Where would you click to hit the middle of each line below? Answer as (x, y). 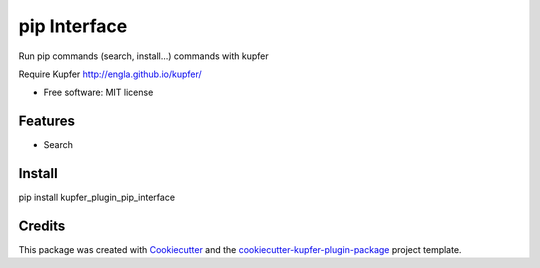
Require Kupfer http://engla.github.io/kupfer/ (110, 74)
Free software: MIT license (98, 92)
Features (46, 121)
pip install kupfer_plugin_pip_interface (96, 197)
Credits (42, 225)
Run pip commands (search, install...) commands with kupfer (143, 56)
